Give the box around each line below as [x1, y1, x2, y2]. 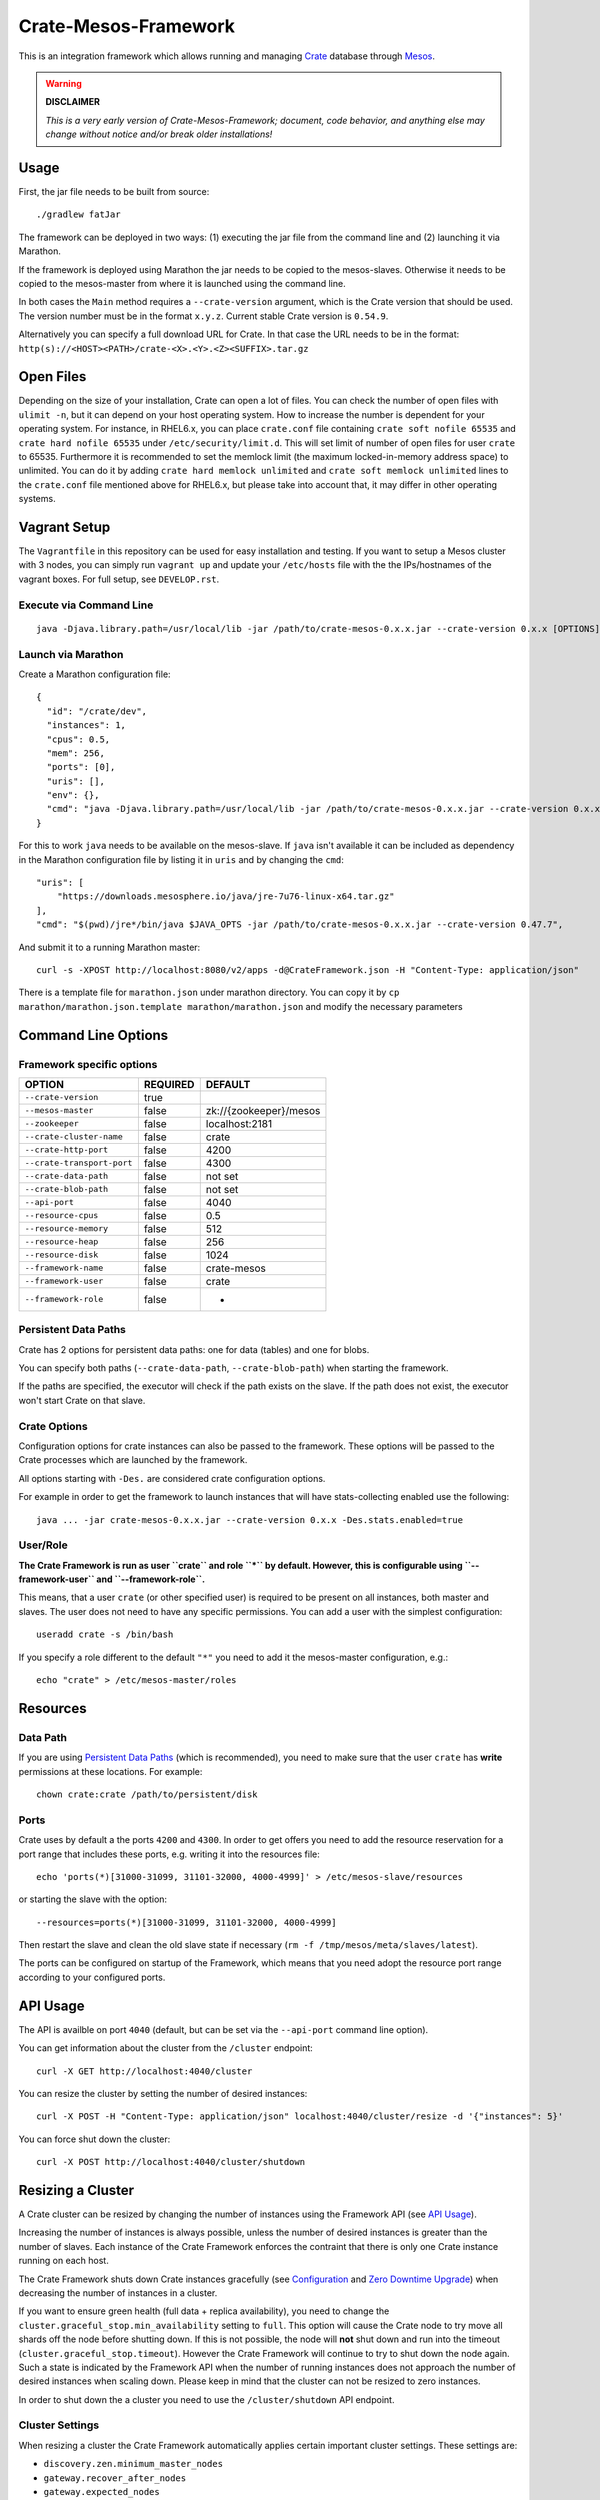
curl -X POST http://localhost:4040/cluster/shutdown [36, 2156, 305, 2168]
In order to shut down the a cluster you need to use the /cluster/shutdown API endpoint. [18, 2393, 395, 2405]
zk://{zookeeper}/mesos [205, 1103, 321, 1117]
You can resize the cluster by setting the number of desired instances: [18, 2087, 308, 2099]
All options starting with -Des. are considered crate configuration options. [18, 1472, 326, 1484]
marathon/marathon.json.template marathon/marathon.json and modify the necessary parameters [18, 1000, 464, 1012]
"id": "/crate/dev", [46, 705, 148, 717]
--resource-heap [24, 1236, 99, 1247]
